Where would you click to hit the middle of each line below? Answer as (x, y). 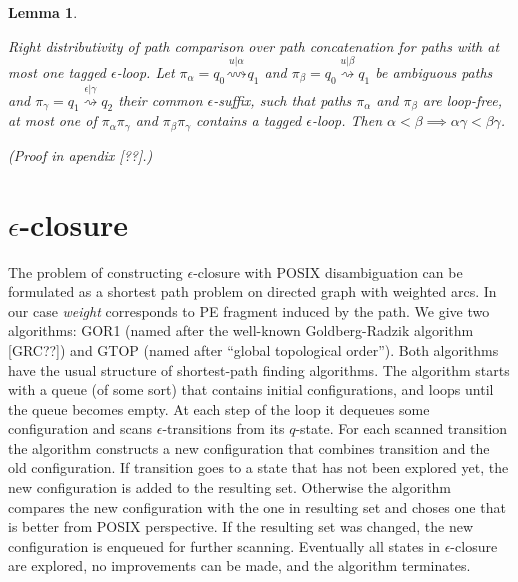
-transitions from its (223, 428)
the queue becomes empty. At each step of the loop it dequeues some (219, 408)
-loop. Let (145, 71)
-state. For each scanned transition (401, 428)
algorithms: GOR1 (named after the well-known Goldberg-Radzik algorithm (241, 330)
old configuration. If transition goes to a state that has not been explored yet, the (258, 467)
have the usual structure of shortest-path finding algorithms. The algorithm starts (259, 369)
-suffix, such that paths (282, 99)
